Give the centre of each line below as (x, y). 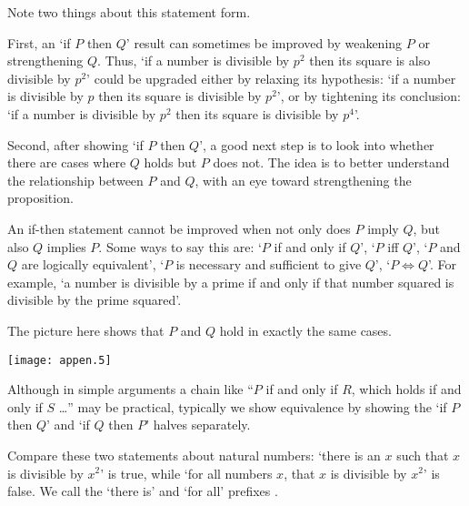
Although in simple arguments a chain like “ (130, 389)
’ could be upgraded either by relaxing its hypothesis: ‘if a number (271, 78)
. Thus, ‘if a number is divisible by (194, 61)
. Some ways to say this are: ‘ (180, 246)
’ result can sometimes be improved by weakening (264, 42)
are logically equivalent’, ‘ (93, 264)
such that (423, 455)
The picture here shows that (86, 330)
